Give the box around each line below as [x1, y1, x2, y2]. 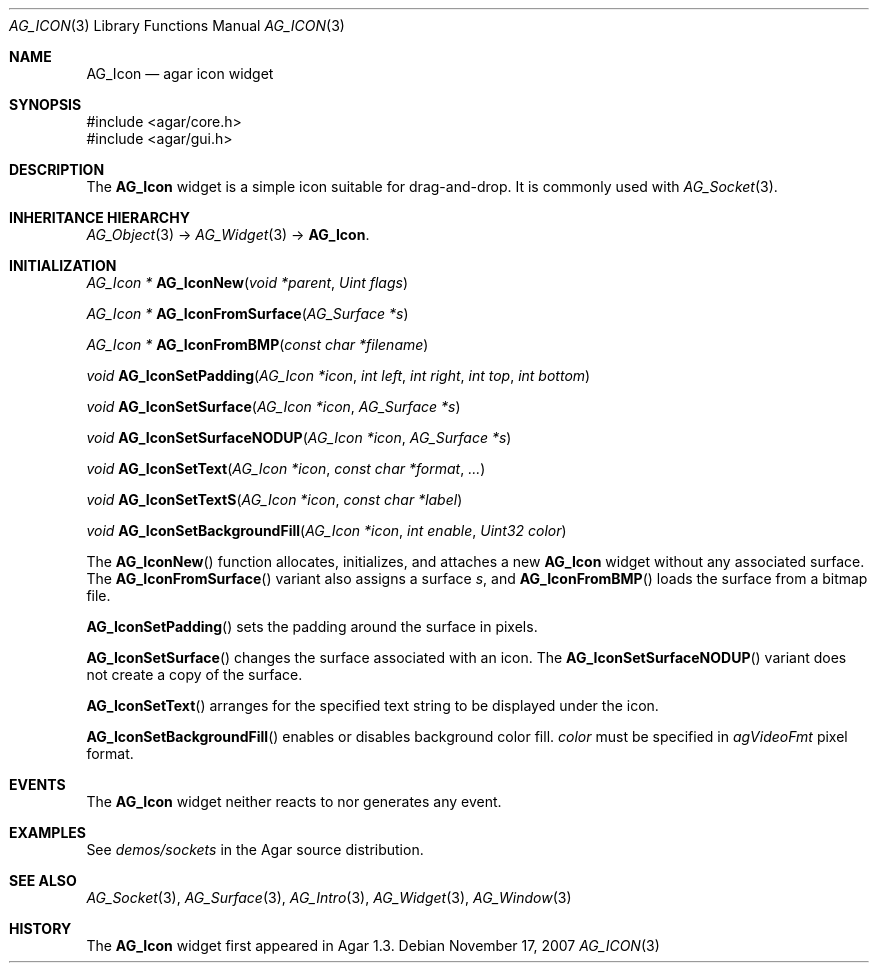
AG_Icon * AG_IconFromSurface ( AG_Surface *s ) [86, 305, 409, 322]
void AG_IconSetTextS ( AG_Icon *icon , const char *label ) [86, 491, 463, 508]
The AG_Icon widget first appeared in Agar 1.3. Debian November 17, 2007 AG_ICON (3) [86, 937, 660, 954]
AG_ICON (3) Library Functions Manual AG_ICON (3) [9, 17, 345, 34]
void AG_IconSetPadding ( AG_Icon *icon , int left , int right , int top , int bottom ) [86, 367, 591, 384]
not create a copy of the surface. [86, 666, 303, 683]
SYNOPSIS [9, 96, 82, 113]
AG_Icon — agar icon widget [86, 65, 274, 82]
